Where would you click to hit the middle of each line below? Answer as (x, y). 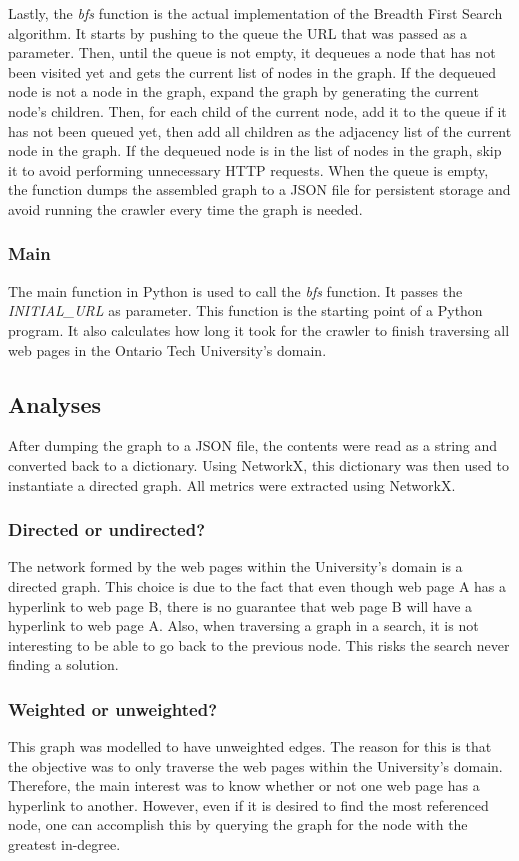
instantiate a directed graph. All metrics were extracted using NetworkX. (232, 484)
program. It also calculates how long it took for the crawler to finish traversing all (259, 329)
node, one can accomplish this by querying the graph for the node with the (238, 824)
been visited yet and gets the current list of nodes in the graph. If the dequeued (252, 71)
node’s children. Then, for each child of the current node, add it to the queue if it (257, 110)
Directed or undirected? (107, 529)
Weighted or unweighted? (113, 708)
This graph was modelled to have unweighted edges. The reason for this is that (250, 746)
